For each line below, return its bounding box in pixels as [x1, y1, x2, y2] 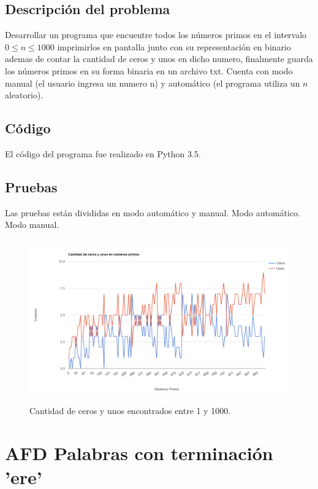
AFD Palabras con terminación [5, 440, 273, 465]
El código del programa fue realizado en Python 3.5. [5, 147, 201, 160]
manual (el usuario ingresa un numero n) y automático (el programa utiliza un [5, 76, 300, 89]
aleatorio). [5, 88, 44, 101]
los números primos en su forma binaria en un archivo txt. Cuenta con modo [5, 64, 293, 77]
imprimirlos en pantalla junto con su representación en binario [57, 40, 291, 53]
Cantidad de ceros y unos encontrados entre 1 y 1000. [29, 404, 231, 417]
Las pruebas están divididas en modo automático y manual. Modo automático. [5, 206, 301, 219]
